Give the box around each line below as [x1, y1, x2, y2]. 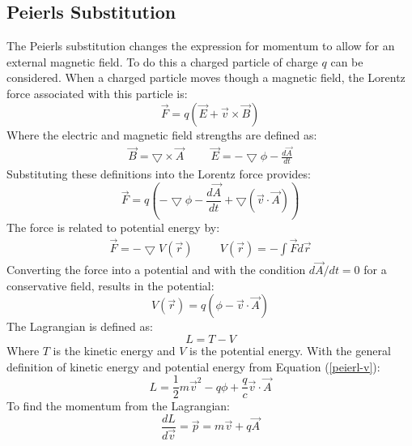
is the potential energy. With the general [189, 341, 391, 358]
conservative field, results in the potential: [6, 277, 214, 294]
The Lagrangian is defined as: [6, 318, 153, 335]
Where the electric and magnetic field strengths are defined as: [6, 126, 317, 143]
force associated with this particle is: [6, 84, 188, 101]
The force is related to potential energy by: [6, 219, 220, 236]
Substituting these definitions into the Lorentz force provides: [6, 165, 311, 182]
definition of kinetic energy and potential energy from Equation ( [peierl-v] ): [6, 358, 380, 375]
